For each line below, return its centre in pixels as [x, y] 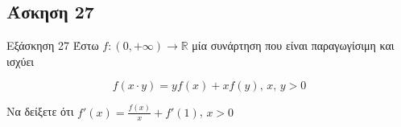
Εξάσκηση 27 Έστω [53, 45]
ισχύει [21, 61]
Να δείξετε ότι [40, 111]
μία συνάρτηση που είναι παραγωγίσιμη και [293, 45]
